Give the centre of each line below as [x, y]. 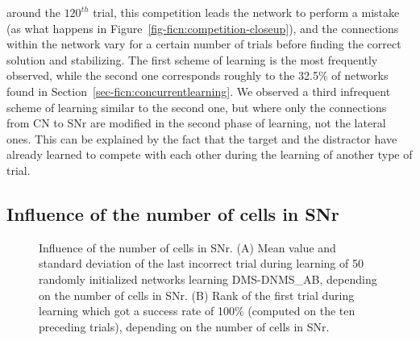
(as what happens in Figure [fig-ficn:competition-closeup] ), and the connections [203, 28]
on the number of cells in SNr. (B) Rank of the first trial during [197, 295]
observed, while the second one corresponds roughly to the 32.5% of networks [198, 75]
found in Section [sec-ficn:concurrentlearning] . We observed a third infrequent [199, 91]
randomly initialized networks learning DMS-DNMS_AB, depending [208, 279]
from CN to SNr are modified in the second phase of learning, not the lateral [196, 123]
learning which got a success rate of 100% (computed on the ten [197, 311]
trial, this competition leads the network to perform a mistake [246, 12]
